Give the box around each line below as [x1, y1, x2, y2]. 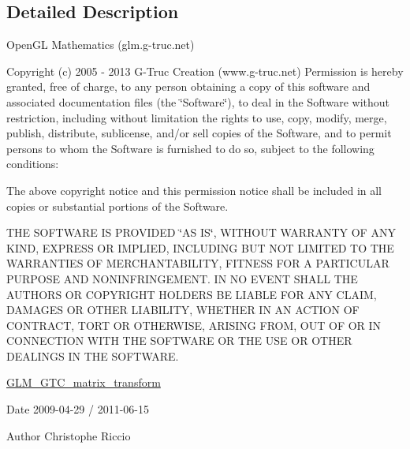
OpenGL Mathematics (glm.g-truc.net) [6, 36, 195, 53]
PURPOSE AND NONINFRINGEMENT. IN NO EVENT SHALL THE [6, 270, 358, 286]
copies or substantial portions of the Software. [6, 197, 229, 214]
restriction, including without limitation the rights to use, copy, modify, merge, [6, 109, 387, 125]
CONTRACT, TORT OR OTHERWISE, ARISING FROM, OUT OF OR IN [6, 316, 382, 333]
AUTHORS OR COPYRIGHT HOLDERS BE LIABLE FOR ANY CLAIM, [6, 286, 377, 302]
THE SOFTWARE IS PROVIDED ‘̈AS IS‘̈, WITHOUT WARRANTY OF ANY [6, 224, 396, 241]
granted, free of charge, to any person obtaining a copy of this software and [6, 78, 371, 95]
